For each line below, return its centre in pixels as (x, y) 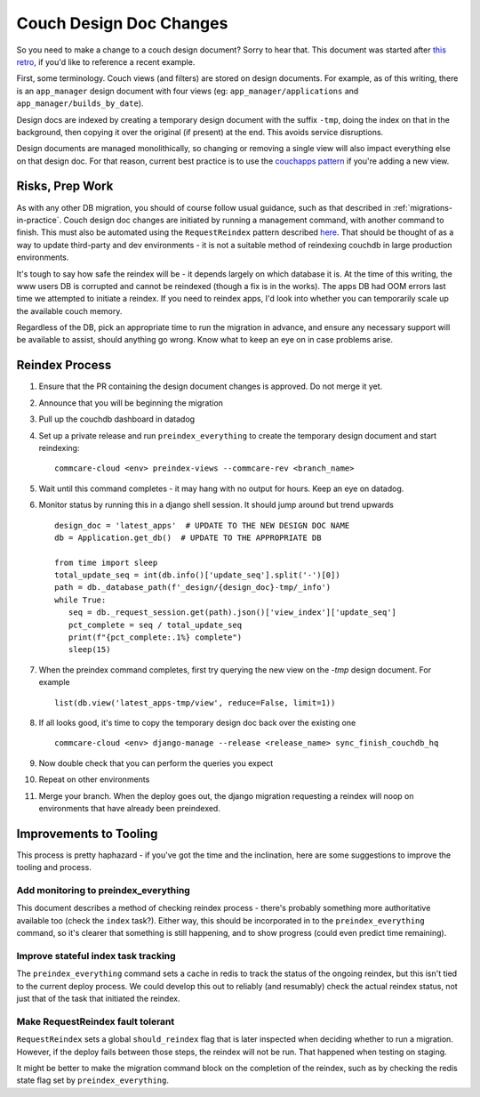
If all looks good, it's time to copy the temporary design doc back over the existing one (197, 722)
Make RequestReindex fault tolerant (96, 1021)
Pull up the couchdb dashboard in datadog (117, 419)
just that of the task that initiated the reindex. (98, 999)
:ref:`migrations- (423, 207)
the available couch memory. (69, 311)
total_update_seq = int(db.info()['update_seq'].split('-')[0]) (198, 575)
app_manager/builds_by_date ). (80, 103)
